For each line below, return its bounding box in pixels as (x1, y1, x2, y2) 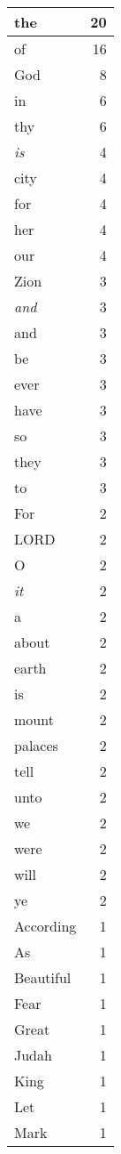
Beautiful (14, 967, 72, 988)
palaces (14, 735, 58, 755)
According (14, 916, 77, 936)
